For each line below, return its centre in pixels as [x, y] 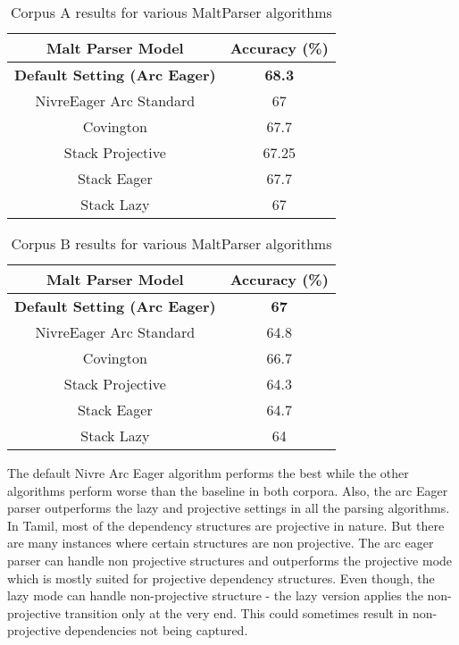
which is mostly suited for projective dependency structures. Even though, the [221, 578]
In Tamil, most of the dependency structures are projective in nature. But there [226, 525]
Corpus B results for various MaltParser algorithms [171, 243]
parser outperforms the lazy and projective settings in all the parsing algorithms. [229, 508]
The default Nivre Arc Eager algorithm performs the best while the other [208, 473]
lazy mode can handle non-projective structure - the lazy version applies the [215, 595]
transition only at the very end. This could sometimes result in [237, 612]
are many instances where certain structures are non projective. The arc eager [221, 543]
